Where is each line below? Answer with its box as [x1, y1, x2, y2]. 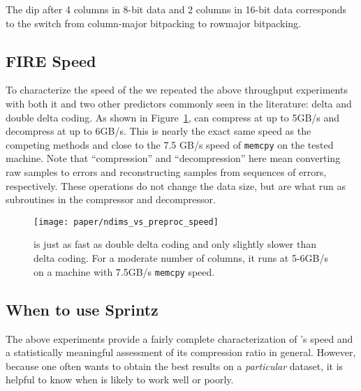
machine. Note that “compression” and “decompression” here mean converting [6, 151, 341, 165]
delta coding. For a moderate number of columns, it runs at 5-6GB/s [34, 251, 329, 265]
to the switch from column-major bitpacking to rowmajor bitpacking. [6, 15, 301, 30]
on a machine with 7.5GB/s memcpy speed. [34, 264, 215, 279]
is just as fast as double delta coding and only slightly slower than [34, 237, 317, 251]
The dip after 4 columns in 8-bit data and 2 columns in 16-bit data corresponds [6, 2, 347, 16]
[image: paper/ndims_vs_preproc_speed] [34, 216, 219, 227]
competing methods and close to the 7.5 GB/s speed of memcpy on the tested [6, 137, 334, 152]
